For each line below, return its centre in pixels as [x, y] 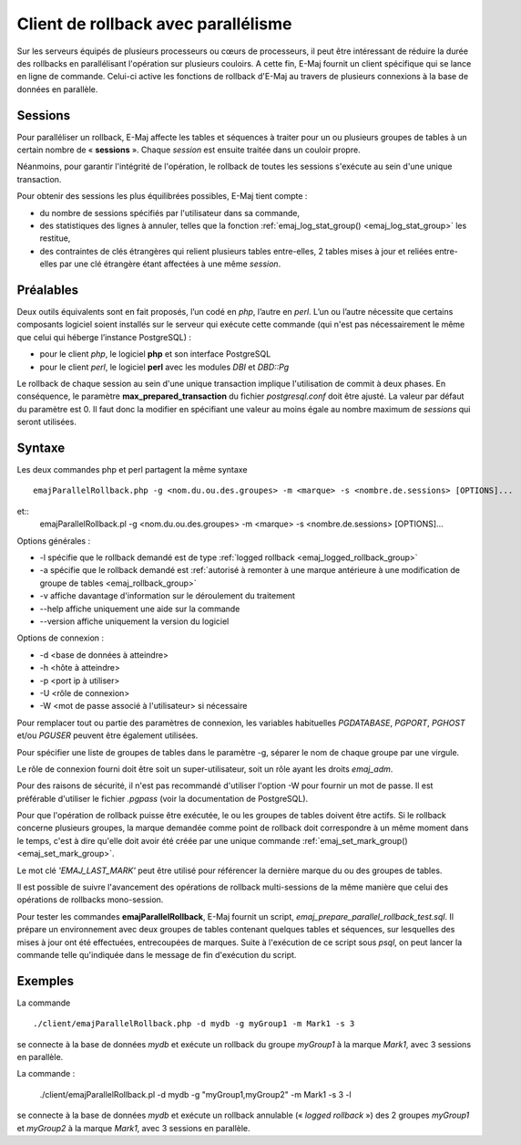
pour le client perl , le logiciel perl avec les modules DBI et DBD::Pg [164, 367]
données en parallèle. [57, 89]
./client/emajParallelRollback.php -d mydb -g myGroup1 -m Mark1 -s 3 [194, 1024]
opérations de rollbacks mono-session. [90, 900]
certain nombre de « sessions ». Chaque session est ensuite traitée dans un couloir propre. [189, 150]
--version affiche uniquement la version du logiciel [134, 621]
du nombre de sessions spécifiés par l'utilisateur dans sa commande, [170, 213]
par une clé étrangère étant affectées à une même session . [170, 264]
